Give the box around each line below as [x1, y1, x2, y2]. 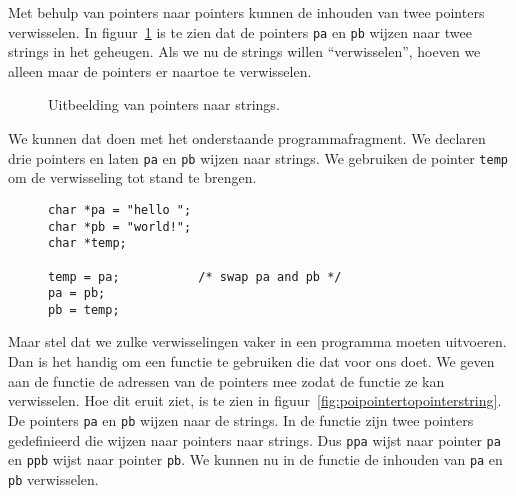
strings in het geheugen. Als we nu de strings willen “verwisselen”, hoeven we [8, 41, 481, 62]
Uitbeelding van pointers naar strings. [48, 94, 280, 115]
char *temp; [48, 236, 127, 251]
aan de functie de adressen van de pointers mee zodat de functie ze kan [8, 370, 445, 391]
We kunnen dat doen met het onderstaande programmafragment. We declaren [8, 128, 486, 149]
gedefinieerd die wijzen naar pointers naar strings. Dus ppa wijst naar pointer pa [8, 429, 501, 450]
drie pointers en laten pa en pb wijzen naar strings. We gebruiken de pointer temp [8, 147, 508, 168]
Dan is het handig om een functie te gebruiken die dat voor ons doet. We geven [8, 351, 495, 372]
